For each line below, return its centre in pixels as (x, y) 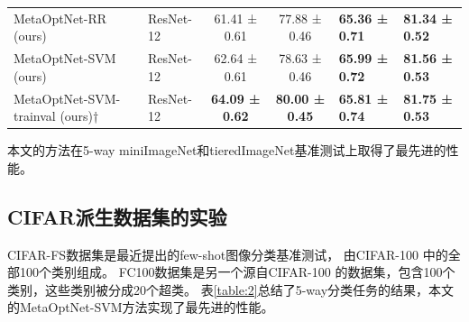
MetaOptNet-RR (60, 18)
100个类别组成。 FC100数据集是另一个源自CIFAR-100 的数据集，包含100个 (237, 272)
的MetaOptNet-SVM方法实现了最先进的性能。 (141, 307)
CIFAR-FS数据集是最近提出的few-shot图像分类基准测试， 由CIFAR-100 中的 (228, 254)
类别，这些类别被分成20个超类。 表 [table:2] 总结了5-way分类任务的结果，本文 (231, 289)
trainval (35, 116)
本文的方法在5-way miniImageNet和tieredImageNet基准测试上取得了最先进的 (227, 150)
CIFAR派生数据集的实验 (117, 216)
